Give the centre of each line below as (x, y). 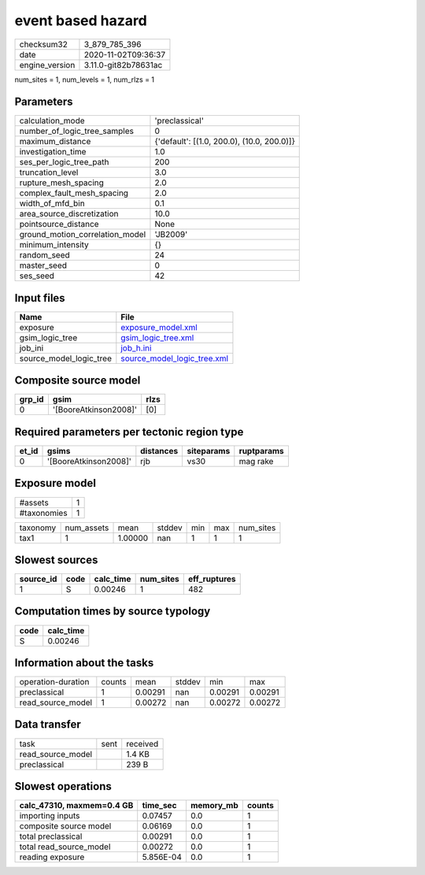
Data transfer (48, 725)
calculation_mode (52, 120)
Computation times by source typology (113, 612)
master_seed (43, 265)
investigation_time (53, 152)
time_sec (159, 806)
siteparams (209, 451)
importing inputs (50, 816)
